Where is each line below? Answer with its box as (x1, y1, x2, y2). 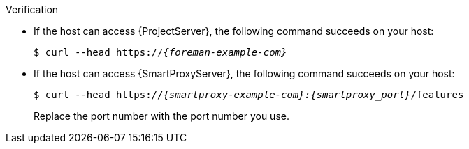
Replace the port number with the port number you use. (34, 110, 289, 122)
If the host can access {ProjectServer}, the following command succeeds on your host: (34, 25, 434, 37)
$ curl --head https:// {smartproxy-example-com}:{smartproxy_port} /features (34, 89, 464, 100)
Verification (6, 3, 59, 15)
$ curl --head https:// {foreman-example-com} (34, 47, 287, 58)
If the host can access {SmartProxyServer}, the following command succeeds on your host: (34, 68, 455, 79)
